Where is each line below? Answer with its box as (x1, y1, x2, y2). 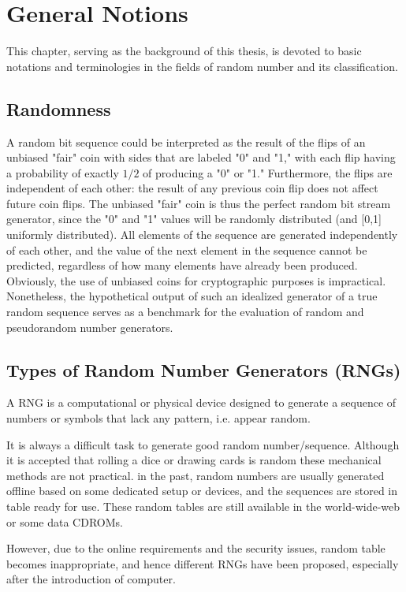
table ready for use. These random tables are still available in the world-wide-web (6, 498, 400, 514)
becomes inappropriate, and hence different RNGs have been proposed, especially (6, 555, 399, 572)
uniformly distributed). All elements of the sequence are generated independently (6, 226, 398, 243)
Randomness (6, 96, 111, 121)
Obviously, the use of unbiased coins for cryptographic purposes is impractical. (6, 272, 386, 289)
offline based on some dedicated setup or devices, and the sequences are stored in (6, 482, 398, 499)
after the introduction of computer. (6, 571, 176, 587)
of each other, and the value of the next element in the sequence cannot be (6, 241, 367, 258)
